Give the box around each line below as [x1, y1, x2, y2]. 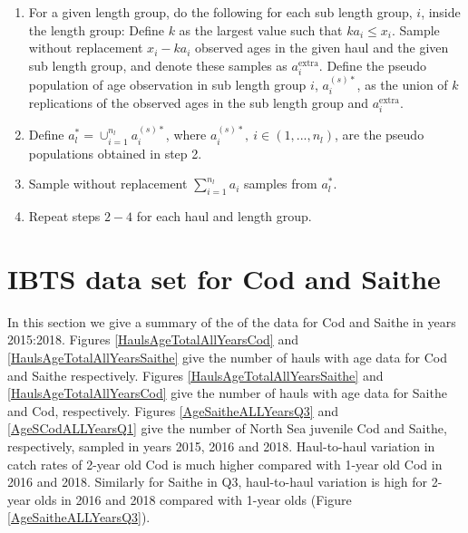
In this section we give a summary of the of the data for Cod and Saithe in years [7, 312, 456, 331]
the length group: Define [28, 20, 164, 39]
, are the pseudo [335, 125, 424, 144]
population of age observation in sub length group [28, 74, 307, 93]
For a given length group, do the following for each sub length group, [28, 3, 413, 21]
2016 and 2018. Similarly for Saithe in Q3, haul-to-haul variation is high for [7, 472, 428, 491]
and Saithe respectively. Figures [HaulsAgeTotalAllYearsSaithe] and [7, 365, 384, 384]
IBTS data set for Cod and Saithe [7, 259, 441, 296]
